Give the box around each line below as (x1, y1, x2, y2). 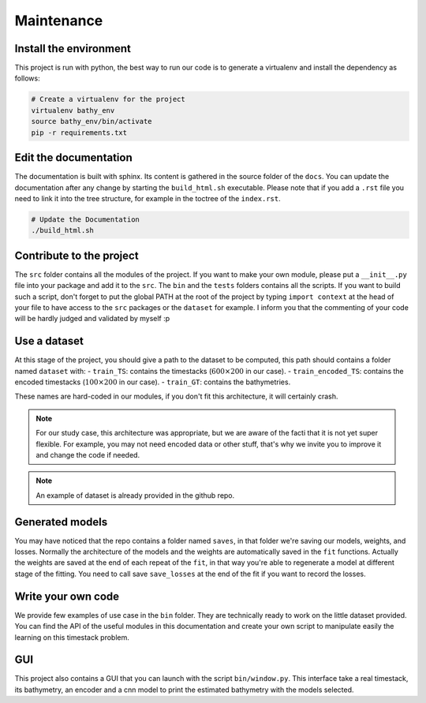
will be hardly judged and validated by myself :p (14, 314, 170, 323)
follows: (14, 73, 40, 83)
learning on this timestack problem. (14, 632, 130, 642)
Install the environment (14, 42, 132, 55)
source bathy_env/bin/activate (31, 117, 153, 126)
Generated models (14, 515, 108, 529)
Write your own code (14, 589, 120, 603)
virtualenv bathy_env (31, 106, 115, 114)
